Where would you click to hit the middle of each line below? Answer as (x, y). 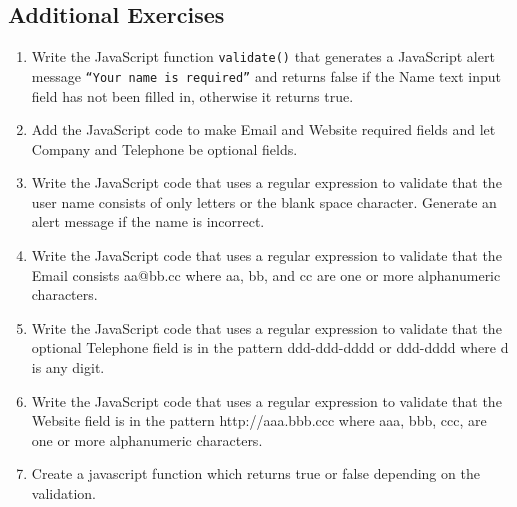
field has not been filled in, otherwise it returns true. (192, 95)
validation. (63, 493)
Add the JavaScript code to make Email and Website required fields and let (263, 129)
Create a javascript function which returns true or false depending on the (255, 473)
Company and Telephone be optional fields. (164, 148)
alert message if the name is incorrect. (148, 221)
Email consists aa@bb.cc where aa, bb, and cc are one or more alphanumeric (266, 274)
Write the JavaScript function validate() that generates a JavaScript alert (263, 56)
